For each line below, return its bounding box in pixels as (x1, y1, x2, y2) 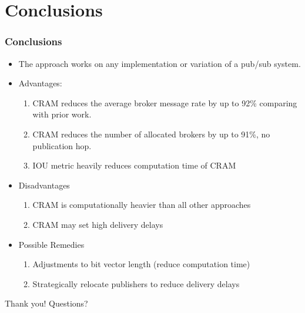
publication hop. (32, 139, 92, 152)
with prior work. (32, 108, 92, 120)
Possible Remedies (18, 238, 85, 250)
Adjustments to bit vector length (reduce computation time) (32, 258, 250, 270)
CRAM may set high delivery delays (32, 218, 163, 230)
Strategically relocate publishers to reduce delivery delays (32, 277, 240, 290)
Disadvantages (18, 179, 70, 191)
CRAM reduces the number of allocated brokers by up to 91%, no (32, 127, 270, 140)
